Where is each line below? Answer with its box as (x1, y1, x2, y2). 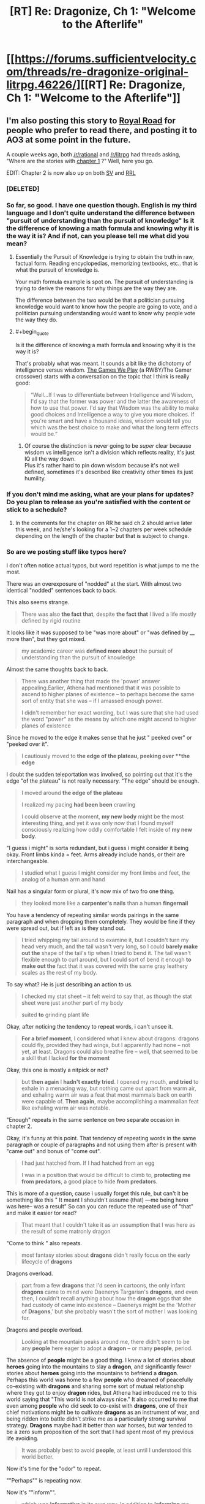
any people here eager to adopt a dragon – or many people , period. (21, 1345, 193, 1352)
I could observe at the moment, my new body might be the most (21, 813, 184, 820)
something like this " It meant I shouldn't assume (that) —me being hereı (6, 1196, 188, 1203)
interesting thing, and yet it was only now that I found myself (21, 819, 174, 826)
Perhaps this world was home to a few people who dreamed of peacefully (6, 1376, 193, 1383)
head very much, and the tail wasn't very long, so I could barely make (21, 943, 198, 950)
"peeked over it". (6, 740, 49, 748)
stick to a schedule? (6, 505, 67, 513)
